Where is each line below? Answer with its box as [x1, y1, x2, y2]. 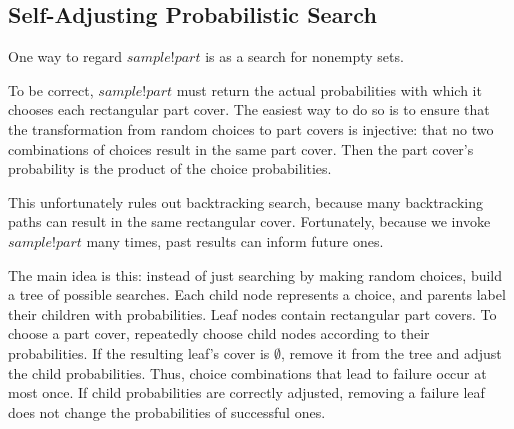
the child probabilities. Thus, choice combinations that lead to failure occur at [8, 362, 487, 383]
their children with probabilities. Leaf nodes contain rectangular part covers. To [8, 303, 497, 324]
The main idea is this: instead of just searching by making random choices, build [8, 264, 503, 285]
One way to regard [8, 46, 123, 67]
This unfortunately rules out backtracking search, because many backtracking [8, 191, 483, 212]
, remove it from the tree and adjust [281, 342, 502, 363]
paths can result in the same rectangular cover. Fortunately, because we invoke [8, 211, 491, 232]
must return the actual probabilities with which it [176, 79, 482, 100]
